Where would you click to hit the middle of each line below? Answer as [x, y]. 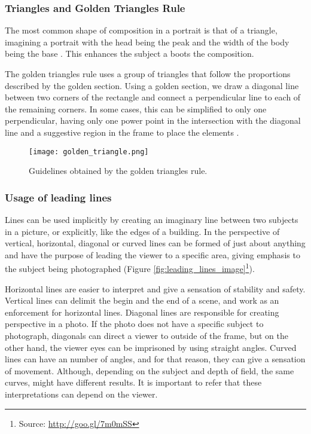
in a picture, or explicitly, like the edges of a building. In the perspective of [142, 231]
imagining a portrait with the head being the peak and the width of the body [147, 42]
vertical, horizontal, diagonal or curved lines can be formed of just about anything [155, 243]
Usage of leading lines [58, 197]
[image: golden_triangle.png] [89, 152]
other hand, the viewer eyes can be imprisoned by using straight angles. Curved [151, 347]
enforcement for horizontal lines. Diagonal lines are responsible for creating [142, 312]
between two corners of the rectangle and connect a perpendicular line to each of [153, 97]
